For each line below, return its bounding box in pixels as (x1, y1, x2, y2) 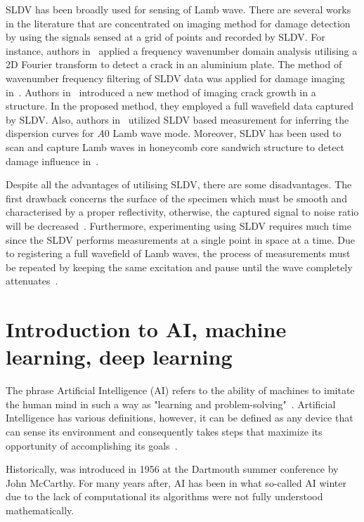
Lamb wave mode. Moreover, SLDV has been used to (112, 126, 342, 141)
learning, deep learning (6, 342, 233, 371)
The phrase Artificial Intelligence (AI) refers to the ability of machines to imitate (6, 383, 355, 398)
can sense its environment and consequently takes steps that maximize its (6, 424, 323, 438)
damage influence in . (6, 153, 99, 168)
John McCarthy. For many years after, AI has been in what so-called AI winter (6, 475, 346, 490)
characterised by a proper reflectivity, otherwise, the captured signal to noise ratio (6, 204, 359, 219)
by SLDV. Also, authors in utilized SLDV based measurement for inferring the (6, 112, 349, 126)
